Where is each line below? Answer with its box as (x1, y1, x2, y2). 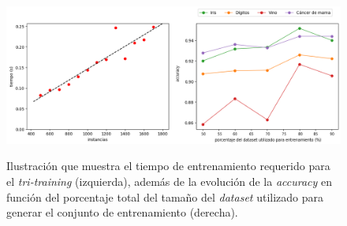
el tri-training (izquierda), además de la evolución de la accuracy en (6, 172, 333, 189)
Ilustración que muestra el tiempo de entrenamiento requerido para (6, 157, 330, 174)
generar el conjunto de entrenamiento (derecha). (6, 204, 238, 220)
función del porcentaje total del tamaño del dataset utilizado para (6, 188, 324, 205)
